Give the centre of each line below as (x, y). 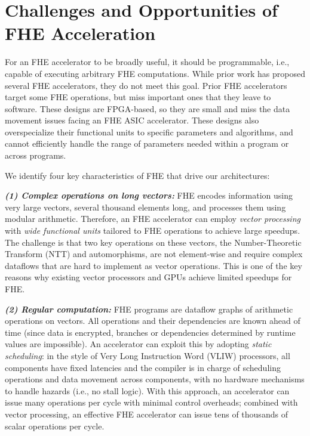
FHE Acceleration (80, 33)
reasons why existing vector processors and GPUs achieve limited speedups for (148, 277)
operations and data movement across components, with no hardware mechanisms (155, 379)
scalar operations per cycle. (55, 426)
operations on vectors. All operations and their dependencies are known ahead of (153, 321)
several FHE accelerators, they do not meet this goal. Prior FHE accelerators (146, 85)
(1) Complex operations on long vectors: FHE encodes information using (149, 195)
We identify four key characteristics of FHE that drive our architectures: (137, 175)
